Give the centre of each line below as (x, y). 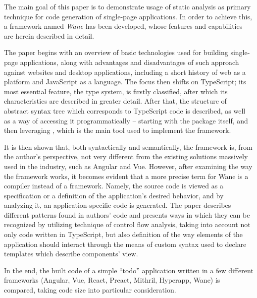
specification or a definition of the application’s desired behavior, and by (114, 195)
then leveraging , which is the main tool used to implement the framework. (118, 130)
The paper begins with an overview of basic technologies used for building (116, 52)
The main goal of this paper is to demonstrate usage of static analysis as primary (128, 6)
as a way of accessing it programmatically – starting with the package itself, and (126, 120)
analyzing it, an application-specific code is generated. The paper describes (118, 205)
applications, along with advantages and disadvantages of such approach (129, 62)
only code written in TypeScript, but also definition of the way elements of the (124, 234)
